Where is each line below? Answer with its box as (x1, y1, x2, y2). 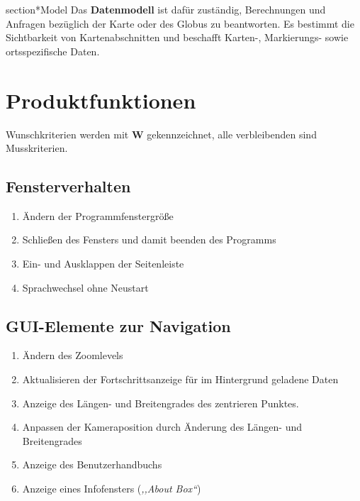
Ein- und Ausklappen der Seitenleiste (22, 256, 184, 271)
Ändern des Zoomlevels (22, 348, 123, 363)
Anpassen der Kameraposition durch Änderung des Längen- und (22, 419, 303, 434)
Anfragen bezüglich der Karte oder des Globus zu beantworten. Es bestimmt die (6, 16, 354, 31)
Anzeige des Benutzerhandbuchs (22, 457, 162, 472)
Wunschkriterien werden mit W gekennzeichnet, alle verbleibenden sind (6, 126, 317, 141)
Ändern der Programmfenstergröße (22, 208, 174, 223)
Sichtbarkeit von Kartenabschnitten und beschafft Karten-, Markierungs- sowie (6, 30, 349, 45)
